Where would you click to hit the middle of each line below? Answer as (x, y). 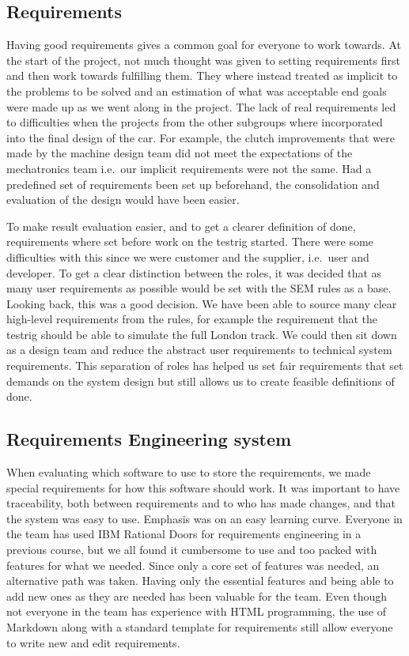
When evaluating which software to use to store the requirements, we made (189, 472)
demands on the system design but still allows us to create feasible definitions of (201, 381)
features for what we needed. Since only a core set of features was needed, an (193, 565)
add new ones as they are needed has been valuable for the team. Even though (197, 596)
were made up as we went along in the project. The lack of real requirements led (201, 106)
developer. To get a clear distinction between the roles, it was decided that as (194, 272)
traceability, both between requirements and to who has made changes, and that (201, 503)
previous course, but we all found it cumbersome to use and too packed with (192, 550)
